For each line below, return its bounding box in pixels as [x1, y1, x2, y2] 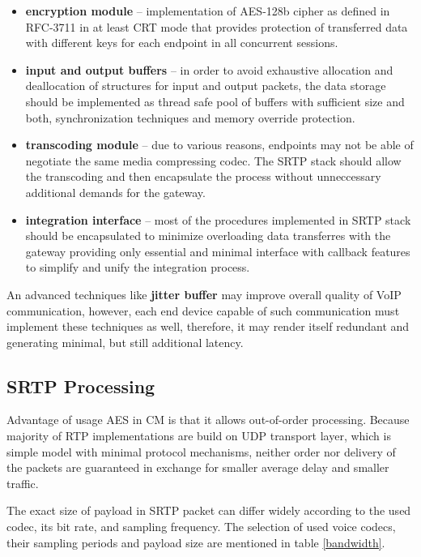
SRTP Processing [6, 373, 155, 398]
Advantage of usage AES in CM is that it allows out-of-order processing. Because [6, 411, 410, 428]
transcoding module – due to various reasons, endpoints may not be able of [25, 136, 414, 153]
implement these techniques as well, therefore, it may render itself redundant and [6, 318, 410, 335]
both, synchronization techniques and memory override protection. [25, 109, 355, 126]
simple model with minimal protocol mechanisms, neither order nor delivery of [6, 443, 396, 460]
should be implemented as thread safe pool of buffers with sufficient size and [25, 92, 405, 109]
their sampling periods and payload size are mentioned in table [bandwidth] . [6, 533, 385, 551]
